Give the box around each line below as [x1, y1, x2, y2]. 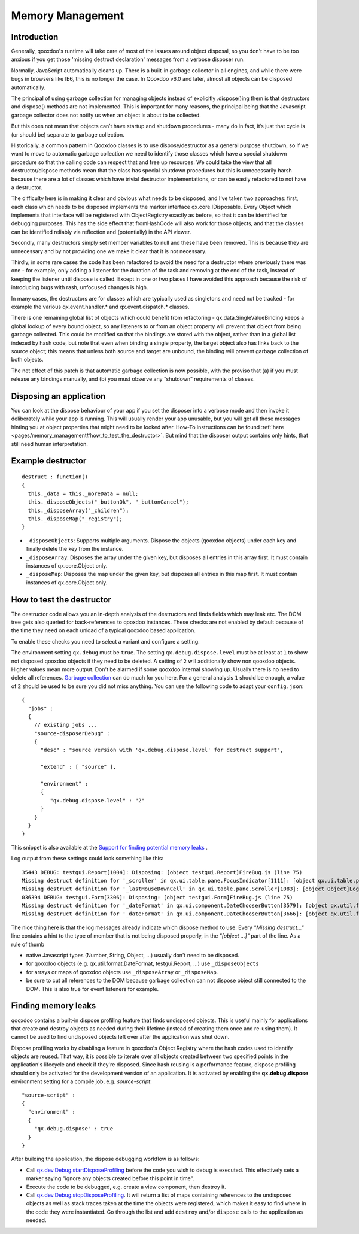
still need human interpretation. [11, 440, 88, 447]
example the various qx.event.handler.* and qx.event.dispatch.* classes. [11, 303, 190, 310]
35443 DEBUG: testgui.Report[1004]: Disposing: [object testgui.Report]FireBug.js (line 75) [22, 869, 303, 875]
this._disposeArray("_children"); [28, 507, 129, 514]
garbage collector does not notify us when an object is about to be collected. [11, 111, 201, 119]
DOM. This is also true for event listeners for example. [26, 985, 159, 992]
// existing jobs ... [34, 721, 98, 729]
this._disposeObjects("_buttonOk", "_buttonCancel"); [28, 499, 189, 505]
